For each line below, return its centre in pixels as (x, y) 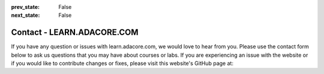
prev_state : (25, 7)
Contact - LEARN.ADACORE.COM (75, 33)
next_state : (25, 16)
